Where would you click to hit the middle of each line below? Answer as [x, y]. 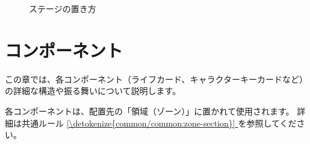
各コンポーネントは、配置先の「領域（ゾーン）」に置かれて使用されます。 [150, 111]
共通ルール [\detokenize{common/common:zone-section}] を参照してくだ [159, 123]
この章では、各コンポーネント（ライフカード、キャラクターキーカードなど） [156, 79]
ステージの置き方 [63, 8]
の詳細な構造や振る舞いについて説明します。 [93, 91]
